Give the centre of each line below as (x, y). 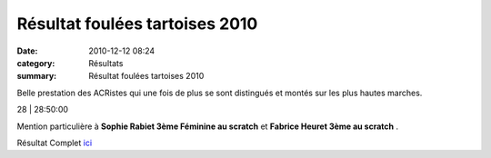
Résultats (106, 63)
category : (36, 63)
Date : (27, 51)
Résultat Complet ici (55, 143)
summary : (37, 76)
